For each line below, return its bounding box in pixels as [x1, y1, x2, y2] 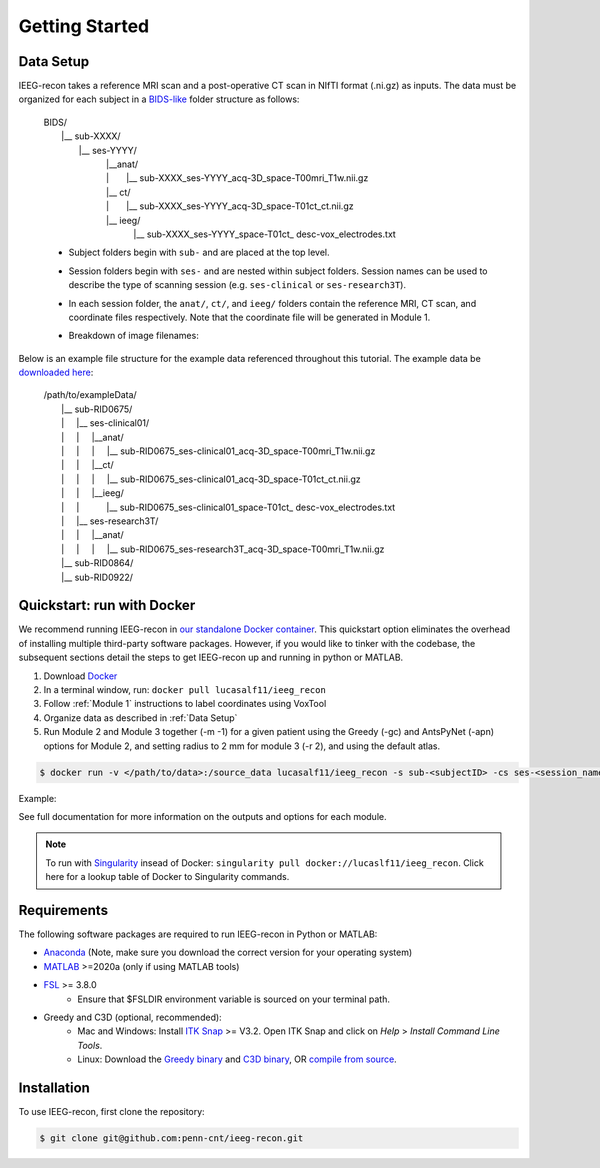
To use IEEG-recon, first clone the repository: [18, 1106, 205, 1118]
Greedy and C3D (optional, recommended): [43, 1011, 222, 1023]
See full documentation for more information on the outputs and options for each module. [18, 810, 387, 822]
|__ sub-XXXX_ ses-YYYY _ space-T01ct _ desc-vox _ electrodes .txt [133, 228, 397, 240]
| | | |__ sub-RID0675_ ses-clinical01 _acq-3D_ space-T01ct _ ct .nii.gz [61, 473, 361, 485]
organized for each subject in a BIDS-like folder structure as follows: [18, 93, 300, 105]
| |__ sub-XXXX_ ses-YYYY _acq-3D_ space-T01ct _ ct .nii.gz [105, 200, 354, 212]
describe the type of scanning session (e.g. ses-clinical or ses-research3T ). [68, 279, 407, 291]
